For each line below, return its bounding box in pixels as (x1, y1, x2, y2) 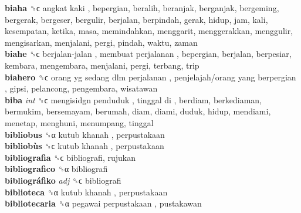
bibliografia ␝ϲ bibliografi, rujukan (5, 151, 136, 163)
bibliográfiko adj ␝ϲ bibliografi (5, 174, 121, 186)
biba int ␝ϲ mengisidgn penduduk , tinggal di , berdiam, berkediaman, (5, 93, 262, 106)
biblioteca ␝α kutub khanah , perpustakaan (5, 185, 168, 198)
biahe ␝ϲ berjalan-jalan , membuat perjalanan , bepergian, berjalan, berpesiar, (5, 48, 292, 60)
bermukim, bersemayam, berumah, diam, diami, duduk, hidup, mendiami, (5, 105, 271, 117)
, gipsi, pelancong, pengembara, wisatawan (5, 82, 158, 94)
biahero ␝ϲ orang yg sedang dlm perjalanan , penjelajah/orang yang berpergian (5, 70, 296, 83)
